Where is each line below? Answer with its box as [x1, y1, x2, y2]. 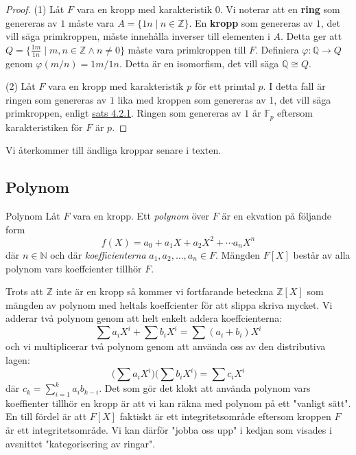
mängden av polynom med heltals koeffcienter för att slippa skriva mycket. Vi [5, 297, 333, 312]
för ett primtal [194, 79, 255, 93]
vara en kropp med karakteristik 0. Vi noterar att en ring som [76, 2, 340, 16]
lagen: [5, 352, 30, 366]
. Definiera [255, 42, 299, 56]
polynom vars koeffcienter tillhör [5, 261, 142, 275]
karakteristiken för [5, 119, 83, 134]
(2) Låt [5, 79, 36, 93]
